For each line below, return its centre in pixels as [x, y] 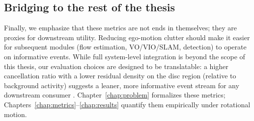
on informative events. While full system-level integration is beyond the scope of [125, 56]
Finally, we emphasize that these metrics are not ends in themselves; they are [120, 28]
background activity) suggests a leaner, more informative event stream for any [122, 85]
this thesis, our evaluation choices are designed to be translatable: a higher [116, 66]
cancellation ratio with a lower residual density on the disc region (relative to [120, 76]
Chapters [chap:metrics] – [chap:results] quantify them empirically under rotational [127, 104]
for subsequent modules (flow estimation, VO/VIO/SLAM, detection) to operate [125, 47]
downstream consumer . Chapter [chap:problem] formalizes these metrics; [115, 95]
